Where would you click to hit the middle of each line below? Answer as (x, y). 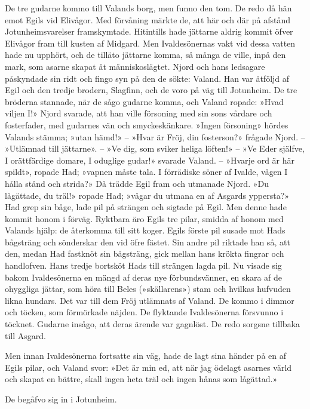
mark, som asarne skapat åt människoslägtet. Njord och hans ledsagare (135, 66)
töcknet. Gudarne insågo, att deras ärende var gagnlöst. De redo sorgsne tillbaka (153, 324)
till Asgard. (25, 335)
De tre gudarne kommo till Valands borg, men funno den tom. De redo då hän (148, 8)
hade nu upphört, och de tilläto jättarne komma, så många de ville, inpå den (145, 55)
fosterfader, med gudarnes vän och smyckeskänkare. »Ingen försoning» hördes (147, 124)
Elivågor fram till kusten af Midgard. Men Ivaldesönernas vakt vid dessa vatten (150, 43)
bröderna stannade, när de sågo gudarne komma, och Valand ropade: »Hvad (144, 101)
